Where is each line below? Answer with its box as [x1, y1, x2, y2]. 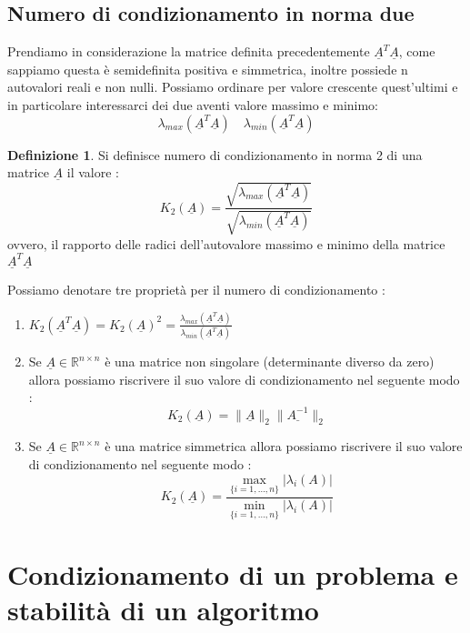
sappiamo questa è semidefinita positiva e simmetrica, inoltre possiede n [7, 59, 408, 78]
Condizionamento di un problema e [7, 556, 458, 593]
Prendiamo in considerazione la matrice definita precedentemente [7, 42, 370, 61]
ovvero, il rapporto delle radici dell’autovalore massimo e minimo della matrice [7, 234, 445, 253]
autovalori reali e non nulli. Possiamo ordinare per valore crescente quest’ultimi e [7, 77, 458, 96]
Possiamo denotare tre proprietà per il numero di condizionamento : [7, 280, 385, 299]
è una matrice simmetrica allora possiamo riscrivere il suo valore [105, 437, 463, 456]
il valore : [66, 163, 119, 182]
